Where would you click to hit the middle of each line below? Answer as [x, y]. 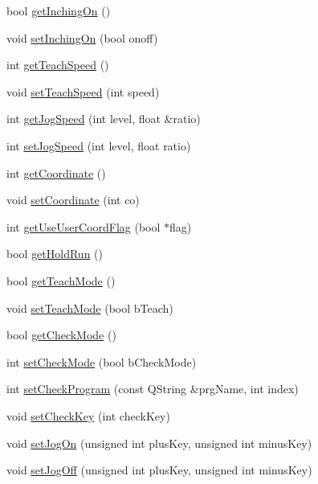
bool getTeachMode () [61, 280]
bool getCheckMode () [61, 335]
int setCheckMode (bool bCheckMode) [102, 361]
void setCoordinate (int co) [73, 200]
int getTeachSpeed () [58, 65]
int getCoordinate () [56, 172]
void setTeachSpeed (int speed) [83, 91]
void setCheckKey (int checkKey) [88, 415]
